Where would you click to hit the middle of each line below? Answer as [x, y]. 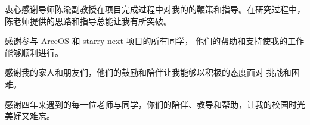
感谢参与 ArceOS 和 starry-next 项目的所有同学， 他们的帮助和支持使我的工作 [155, 41]
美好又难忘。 [30, 116]
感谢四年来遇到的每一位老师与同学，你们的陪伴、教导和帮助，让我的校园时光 [155, 104]
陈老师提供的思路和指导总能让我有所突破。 [88, 21]
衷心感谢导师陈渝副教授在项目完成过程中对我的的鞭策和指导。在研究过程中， [155, 9]
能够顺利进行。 [34, 52]
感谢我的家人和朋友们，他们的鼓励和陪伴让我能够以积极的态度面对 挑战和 [148, 72]
